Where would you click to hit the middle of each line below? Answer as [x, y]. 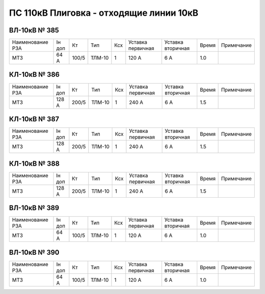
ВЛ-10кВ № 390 [34, 252]
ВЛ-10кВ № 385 [34, 30]
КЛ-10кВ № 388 [34, 163]
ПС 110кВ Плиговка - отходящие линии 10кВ [104, 13]
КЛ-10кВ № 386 [34, 74]
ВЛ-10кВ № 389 [34, 208]
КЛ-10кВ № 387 [34, 119]
